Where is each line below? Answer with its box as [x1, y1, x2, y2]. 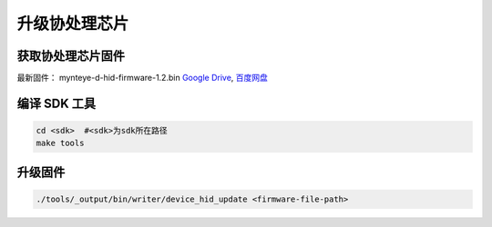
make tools [36, 138, 85, 149]
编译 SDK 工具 [16, 95, 96, 111]
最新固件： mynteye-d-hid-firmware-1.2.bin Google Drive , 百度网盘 [16, 73, 269, 84]
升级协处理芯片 [16, 14, 129, 34]
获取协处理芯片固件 [16, 48, 125, 64]
